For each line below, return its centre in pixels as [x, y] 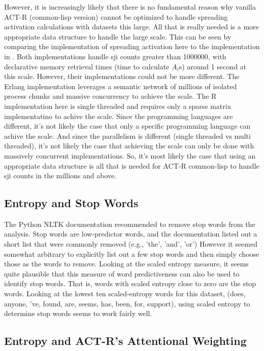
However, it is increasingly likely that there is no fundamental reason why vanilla [130, 7]
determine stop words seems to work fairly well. [78, 313]
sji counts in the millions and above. [60, 175]
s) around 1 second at [213, 66]
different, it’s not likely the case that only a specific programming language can [127, 126]
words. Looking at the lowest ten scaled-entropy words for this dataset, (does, [125, 294]
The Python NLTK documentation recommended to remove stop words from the [130, 224]
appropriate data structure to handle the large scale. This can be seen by [118, 36]
